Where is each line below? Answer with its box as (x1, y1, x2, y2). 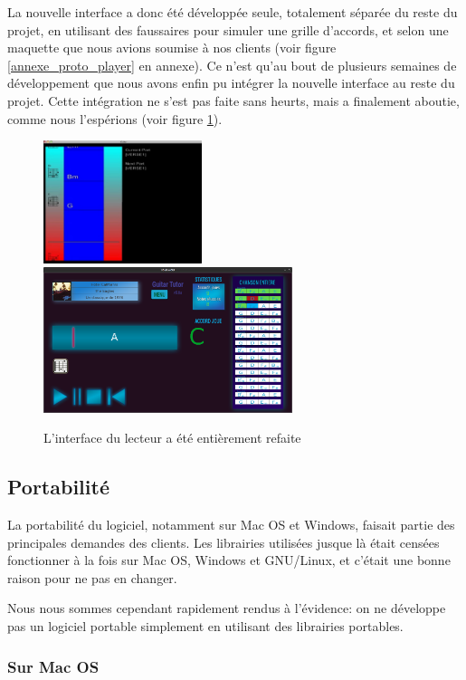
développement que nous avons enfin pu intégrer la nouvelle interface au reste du (7, 73, 455, 92)
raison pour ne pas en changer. (7, 568, 177, 587)
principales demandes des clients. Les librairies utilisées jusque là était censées (7, 532, 440, 551)
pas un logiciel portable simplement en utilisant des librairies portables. (7, 617, 404, 636)
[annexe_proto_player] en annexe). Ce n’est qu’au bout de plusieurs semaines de (7, 55, 457, 74)
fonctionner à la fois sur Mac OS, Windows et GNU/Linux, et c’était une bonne (7, 551, 451, 570)
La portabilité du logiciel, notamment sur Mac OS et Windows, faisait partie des (7, 515, 455, 534)
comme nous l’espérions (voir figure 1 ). (7, 109, 223, 128)
